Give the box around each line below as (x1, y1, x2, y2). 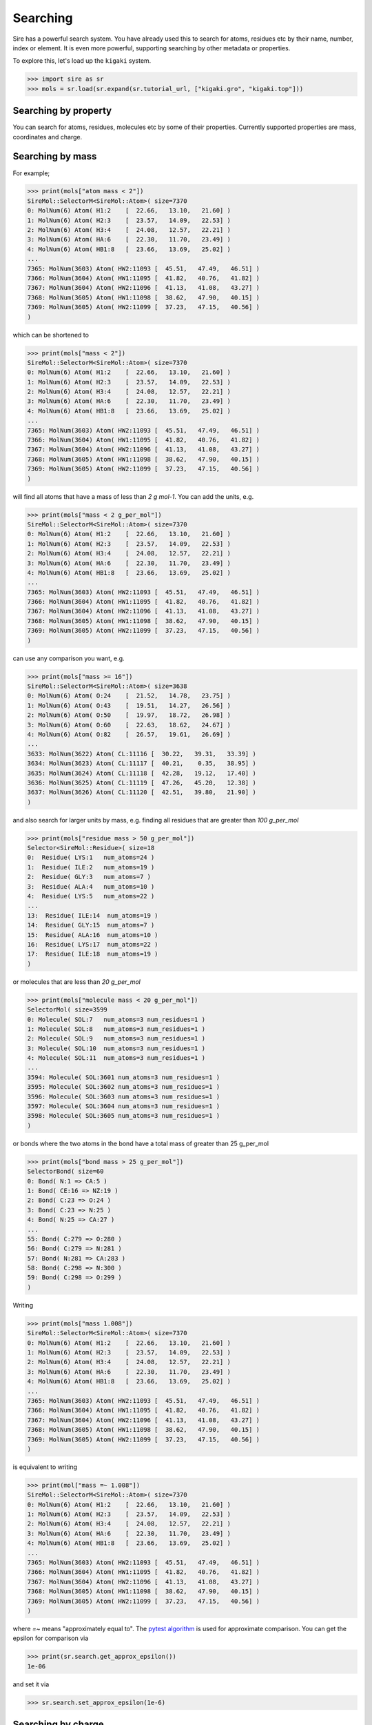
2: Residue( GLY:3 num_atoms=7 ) (27, 873, 152, 881)
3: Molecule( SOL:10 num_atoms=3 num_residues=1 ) (27, 1044, 206, 1052)
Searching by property (12, 105, 112, 117)
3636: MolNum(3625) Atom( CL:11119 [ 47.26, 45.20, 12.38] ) (27, 778, 256, 787)
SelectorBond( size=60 (27, 1167, 104, 1176)
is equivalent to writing (12, 1463, 77, 1471)
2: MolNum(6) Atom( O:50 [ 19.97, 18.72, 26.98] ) (27, 711, 231, 719)
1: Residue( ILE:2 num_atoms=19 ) (27, 863, 155, 871)
